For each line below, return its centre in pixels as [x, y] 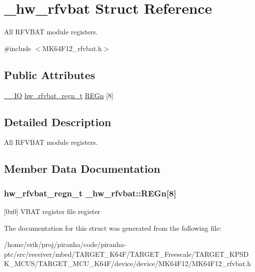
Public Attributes [50, 74]
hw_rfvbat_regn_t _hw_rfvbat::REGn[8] [90, 193]
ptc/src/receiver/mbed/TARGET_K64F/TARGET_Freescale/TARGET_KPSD [126, 254]
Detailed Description [58, 122]
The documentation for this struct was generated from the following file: [113, 228]
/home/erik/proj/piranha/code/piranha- [65, 244]
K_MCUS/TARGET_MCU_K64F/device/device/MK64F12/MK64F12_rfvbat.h [127, 263]
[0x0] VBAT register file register [52, 211]
